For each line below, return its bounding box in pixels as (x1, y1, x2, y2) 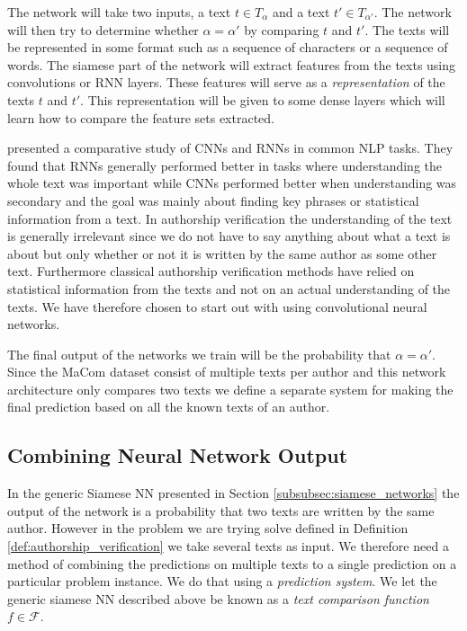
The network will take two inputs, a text (7, 3, 231, 21)
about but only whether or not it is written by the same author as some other (7, 244, 437, 262)
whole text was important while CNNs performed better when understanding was (7, 173, 457, 192)
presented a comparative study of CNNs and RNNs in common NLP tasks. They (7, 138, 454, 157)
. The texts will (364, 20, 450, 39)
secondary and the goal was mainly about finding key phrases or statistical (7, 191, 419, 209)
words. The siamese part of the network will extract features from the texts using (7, 55, 456, 74)
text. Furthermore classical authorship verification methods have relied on (7, 262, 415, 280)
